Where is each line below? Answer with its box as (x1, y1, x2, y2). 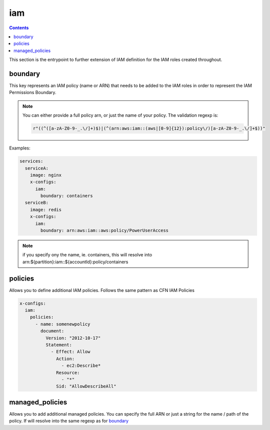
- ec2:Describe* (61, 363, 101, 369)
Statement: (45, 342, 72, 348)
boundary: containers (40, 193, 93, 199)
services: (19, 158, 44, 164)
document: (40, 328, 64, 334)
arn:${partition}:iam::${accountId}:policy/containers (22, 259, 128, 265)
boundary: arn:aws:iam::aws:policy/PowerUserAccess (40, 228, 169, 234)
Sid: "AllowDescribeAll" (56, 383, 116, 389)
